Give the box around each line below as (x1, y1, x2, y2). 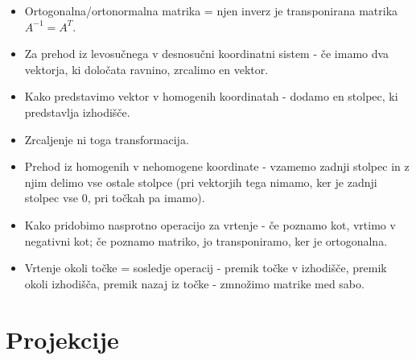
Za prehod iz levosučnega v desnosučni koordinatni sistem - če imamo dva (24, 45, 389, 62)
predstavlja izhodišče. (24, 103, 130, 120)
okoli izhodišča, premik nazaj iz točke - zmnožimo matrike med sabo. (24, 275, 365, 292)
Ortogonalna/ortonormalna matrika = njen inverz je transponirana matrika (24, 2, 398, 19)
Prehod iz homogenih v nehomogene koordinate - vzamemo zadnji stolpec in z (24, 158, 410, 175)
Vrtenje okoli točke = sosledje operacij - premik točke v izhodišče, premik (24, 259, 387, 276)
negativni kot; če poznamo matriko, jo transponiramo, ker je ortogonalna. (24, 232, 388, 249)
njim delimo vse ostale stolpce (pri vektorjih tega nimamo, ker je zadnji (24, 173, 377, 190)
